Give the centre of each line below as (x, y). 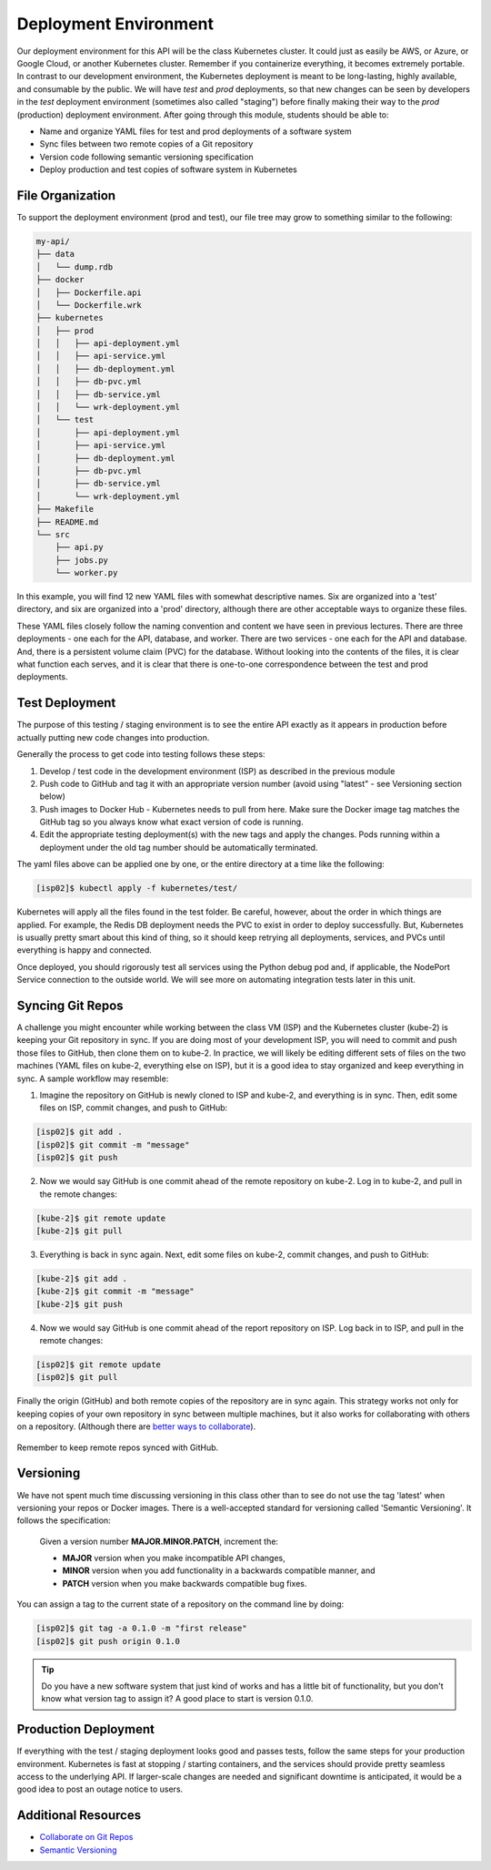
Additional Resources (79, 1816)
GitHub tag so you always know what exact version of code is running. (171, 822)
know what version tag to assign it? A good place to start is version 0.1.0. (177, 1699)
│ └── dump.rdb (75, 267)
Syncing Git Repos (70, 1005)
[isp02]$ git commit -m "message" (113, 1144)
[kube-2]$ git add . (81, 1278)
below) (52, 796)
